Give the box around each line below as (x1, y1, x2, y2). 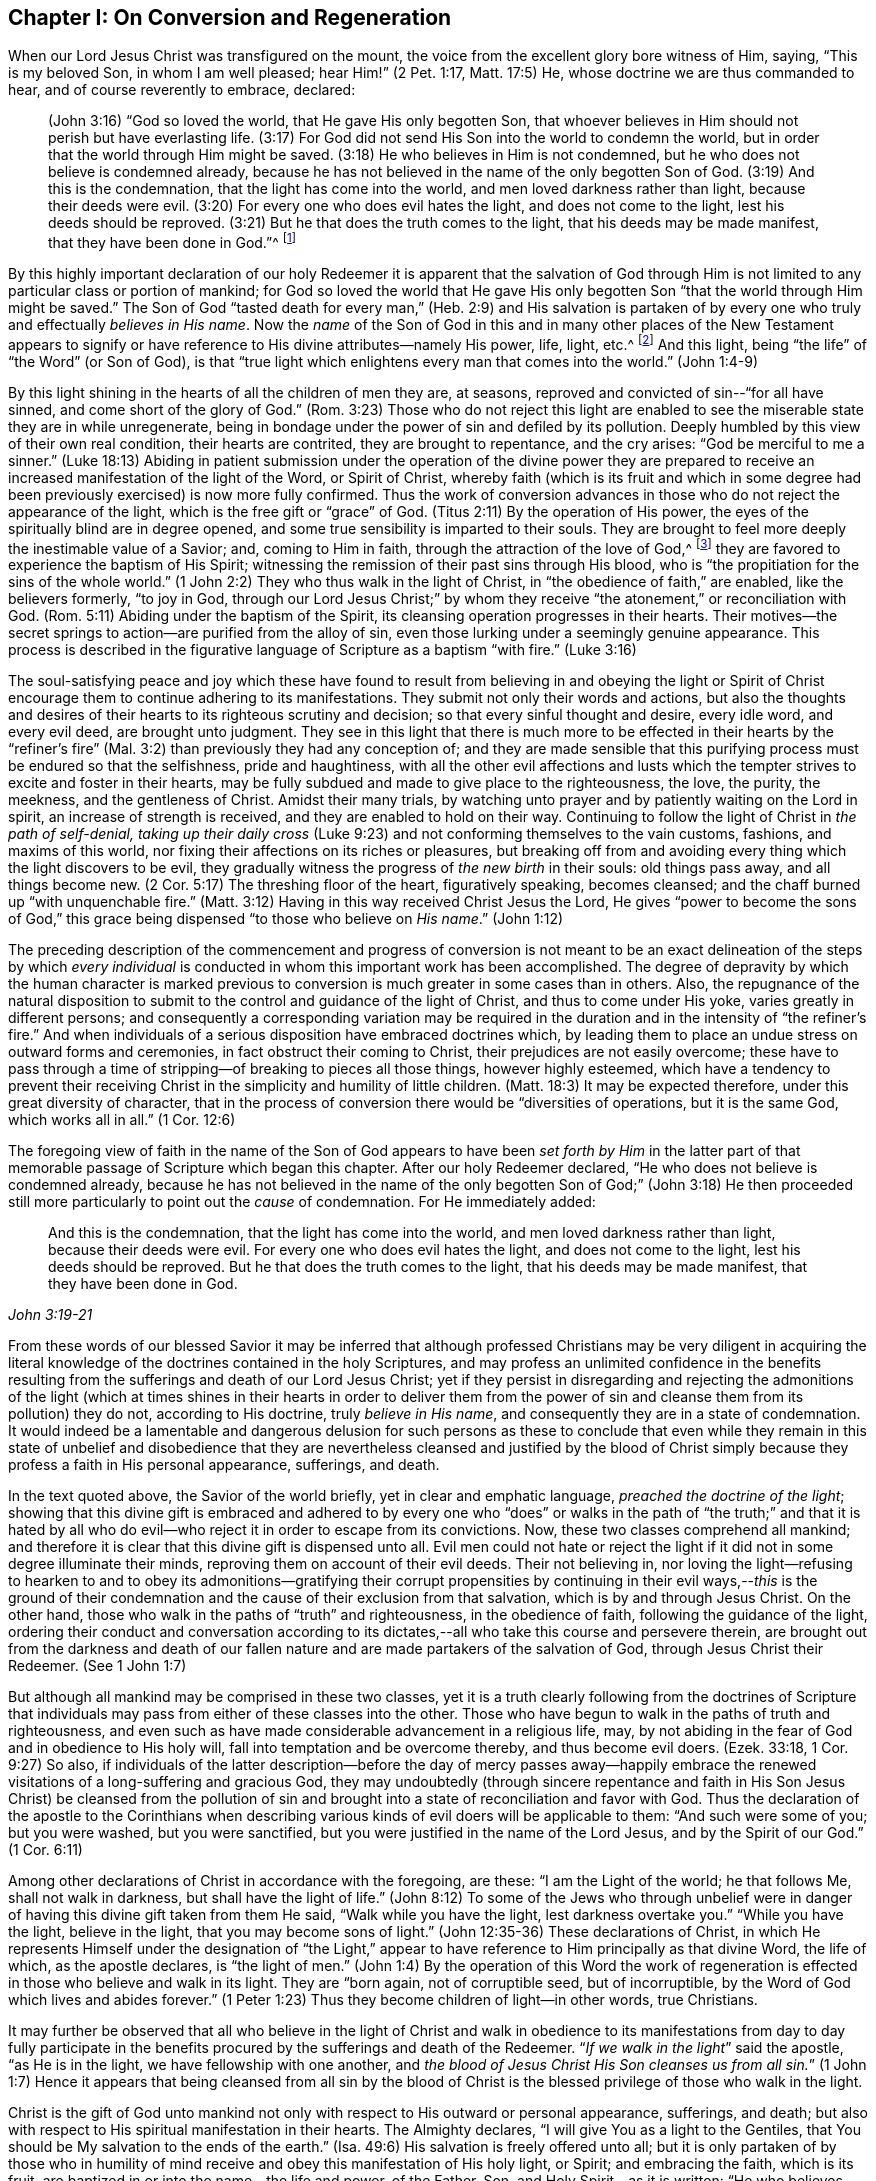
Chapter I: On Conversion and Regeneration (8, 5, 452, 30)
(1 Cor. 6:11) (8, 1841, 83, 1859)
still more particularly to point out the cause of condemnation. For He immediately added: (8, 1193, 596, 1211)
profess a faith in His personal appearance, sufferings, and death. (8, 1456, 440, 1474)
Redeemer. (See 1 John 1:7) (8, 1657, 187, 1675)
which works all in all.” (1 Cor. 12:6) (8, 1111, 236, 1129)
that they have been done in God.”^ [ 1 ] (48, 231, 297, 252)
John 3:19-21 (8, 1306, 93, 1324)
